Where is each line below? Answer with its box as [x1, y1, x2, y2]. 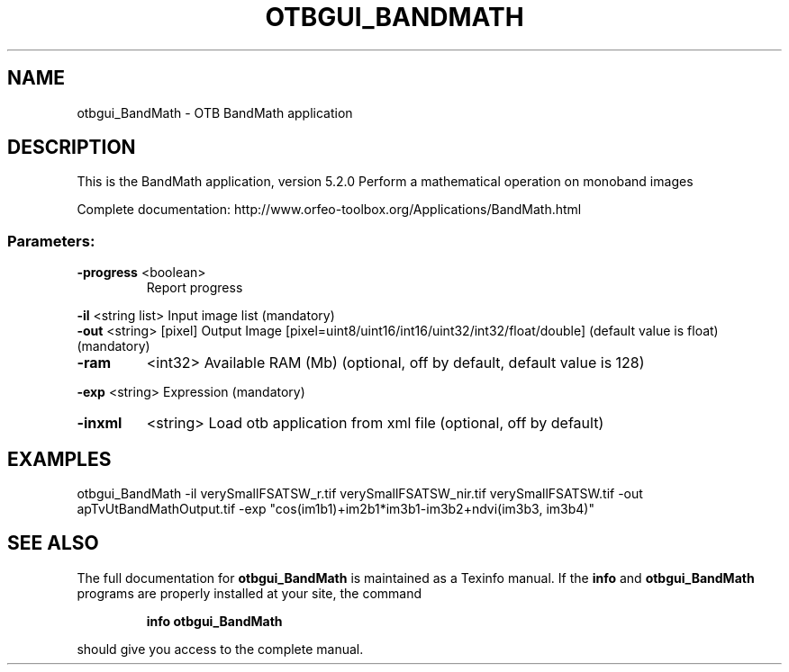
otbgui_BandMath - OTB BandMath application [77, 104, 353, 121]
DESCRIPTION [7, 136, 136, 159]
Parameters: [7, 231, 95, 250]
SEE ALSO [7, 532, 99, 555]
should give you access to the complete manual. [77, 641, 364, 657]
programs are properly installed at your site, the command [77, 585, 422, 601]
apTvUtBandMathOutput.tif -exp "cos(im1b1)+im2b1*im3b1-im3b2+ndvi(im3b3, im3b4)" [77, 501, 594, 517]
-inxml [77, 414, 122, 433]
